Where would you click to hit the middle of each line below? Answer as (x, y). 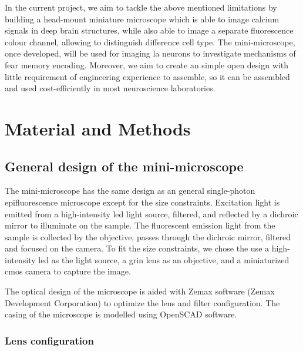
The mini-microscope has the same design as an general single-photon (130, 191)
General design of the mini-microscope (124, 166)
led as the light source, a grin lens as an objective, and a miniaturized (164, 259)
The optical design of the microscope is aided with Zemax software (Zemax (140, 291)
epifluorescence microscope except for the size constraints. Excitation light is (142, 202)
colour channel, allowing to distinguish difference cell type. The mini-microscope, (150, 42)
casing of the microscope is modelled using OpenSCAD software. (121, 314)
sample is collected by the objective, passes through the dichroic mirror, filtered (148, 236)
